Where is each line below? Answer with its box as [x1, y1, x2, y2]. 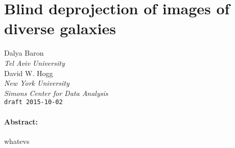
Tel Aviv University [4, 57, 65, 68]
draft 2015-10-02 [4, 98, 63, 106]
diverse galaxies [4, 18, 116, 39]
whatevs [4, 135, 30, 146]
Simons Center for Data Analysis [4, 87, 108, 98]
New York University [4, 78, 69, 88]
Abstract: [4, 116, 38, 127]
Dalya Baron [4, 47, 44, 58]
